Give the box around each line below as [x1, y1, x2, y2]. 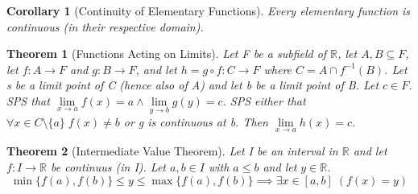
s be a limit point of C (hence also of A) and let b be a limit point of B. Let [6, 76, 379, 93]
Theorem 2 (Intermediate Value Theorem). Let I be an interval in [6, 142, 338, 159]
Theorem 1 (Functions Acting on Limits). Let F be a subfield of [6, 45, 327, 62]
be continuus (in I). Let [50, 159, 166, 175]
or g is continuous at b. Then [123, 114, 268, 130]
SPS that [6, 92, 50, 109]
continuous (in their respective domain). [6, 18, 204, 35]
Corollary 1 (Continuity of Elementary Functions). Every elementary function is [6, 2, 411, 19]
